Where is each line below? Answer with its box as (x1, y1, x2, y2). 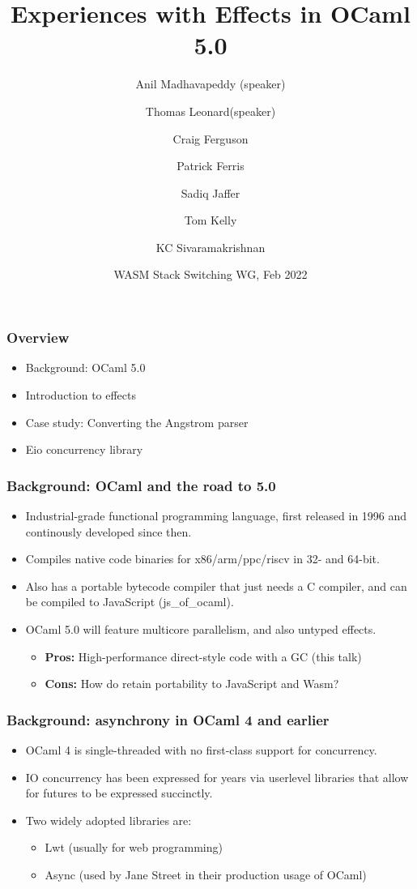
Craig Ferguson (172, 130, 249, 147)
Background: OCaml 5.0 (25, 359, 146, 376)
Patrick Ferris (177, 157, 245, 174)
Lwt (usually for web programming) (45, 839, 223, 856)
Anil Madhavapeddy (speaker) (135, 75, 286, 92)
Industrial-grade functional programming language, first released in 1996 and (25, 506, 407, 524)
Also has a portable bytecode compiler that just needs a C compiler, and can (25, 577, 407, 594)
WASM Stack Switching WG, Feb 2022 (113, 266, 308, 283)
